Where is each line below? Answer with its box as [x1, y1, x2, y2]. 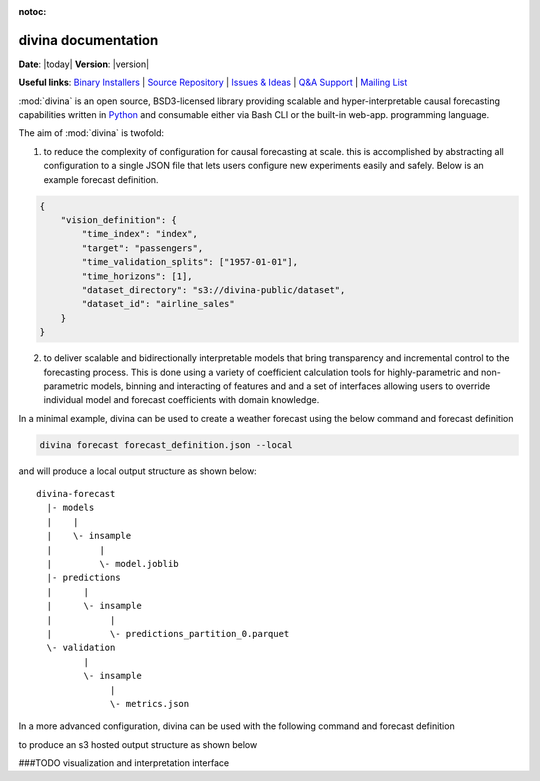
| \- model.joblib [46, 558, 179, 569]
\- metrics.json [110, 698, 190, 709]
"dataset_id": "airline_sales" [81, 298, 235, 310]
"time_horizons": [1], [81, 270, 194, 282]
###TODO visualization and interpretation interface [18, 757, 230, 769]
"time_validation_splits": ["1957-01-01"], [81, 256, 299, 268]
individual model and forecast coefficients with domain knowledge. [43, 394, 320, 406]
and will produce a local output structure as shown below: [18, 465, 257, 477]
